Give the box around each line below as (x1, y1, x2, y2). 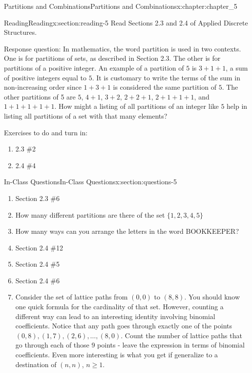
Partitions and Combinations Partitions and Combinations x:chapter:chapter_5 (4, 1, 237, 11)
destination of (15, 359, 57, 369)
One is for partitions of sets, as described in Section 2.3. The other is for (4, 53, 221, 63)
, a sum (226, 62, 248, 73)
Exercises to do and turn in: (4, 127, 88, 137)
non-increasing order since (4, 82, 82, 92)
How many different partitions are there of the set (15, 209, 165, 220)
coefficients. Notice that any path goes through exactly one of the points (15, 321, 232, 331)
